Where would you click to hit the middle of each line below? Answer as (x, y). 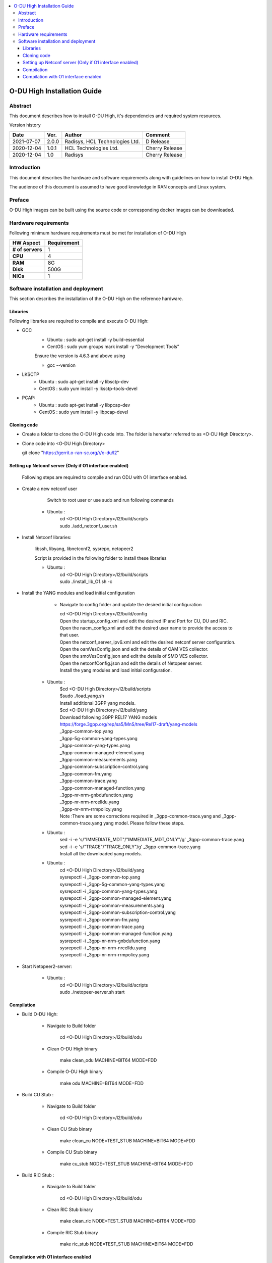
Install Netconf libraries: (47, 537)
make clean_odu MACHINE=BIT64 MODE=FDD (108, 1060)
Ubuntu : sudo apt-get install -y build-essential (96, 339)
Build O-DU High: (40, 1014)
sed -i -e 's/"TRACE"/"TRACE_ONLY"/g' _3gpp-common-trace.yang (130, 847)
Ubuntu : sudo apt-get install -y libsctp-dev (84, 381)
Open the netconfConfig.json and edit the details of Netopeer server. (131, 663)
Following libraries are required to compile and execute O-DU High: (79, 321)
